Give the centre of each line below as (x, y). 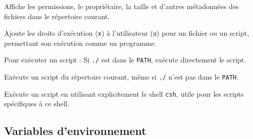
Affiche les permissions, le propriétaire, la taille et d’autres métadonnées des (121, 6)
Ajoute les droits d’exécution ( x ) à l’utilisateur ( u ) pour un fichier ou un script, (127, 33)
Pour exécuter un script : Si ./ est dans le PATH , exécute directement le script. (125, 60)
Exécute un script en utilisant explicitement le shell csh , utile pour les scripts (124, 93)
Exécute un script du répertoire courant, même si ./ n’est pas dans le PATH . (121, 77)
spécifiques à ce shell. (37, 103)
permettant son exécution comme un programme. (80, 43)
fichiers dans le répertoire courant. (57, 16)
